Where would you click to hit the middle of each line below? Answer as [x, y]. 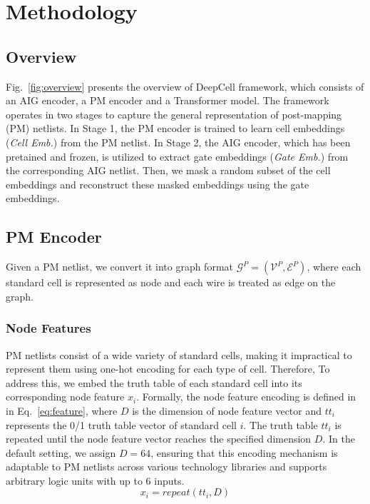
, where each [334, 267]
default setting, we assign [61, 452]
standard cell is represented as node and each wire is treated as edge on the [171, 282]
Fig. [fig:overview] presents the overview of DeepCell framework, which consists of [185, 86]
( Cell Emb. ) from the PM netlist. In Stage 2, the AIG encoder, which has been [178, 142]
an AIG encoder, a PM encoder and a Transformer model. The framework [168, 100]
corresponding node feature [65, 397]
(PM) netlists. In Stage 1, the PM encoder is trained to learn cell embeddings [175, 128]
